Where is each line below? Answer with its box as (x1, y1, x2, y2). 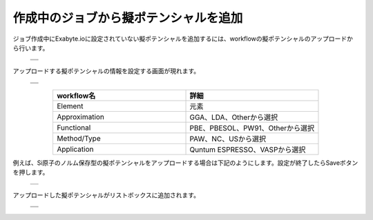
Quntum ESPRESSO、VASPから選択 (189, 145, 306, 154)
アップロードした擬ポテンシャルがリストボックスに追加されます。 (12, 190, 200, 199)
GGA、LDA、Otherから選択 (189, 112, 278, 122)
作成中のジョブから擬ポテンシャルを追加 (12, 10, 243, 26)
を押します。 (12, 168, 49, 177)
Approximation (56, 112, 105, 121)
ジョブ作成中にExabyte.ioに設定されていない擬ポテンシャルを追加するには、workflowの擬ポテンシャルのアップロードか (12, 34, 354, 43)
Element (56, 101, 84, 110)
